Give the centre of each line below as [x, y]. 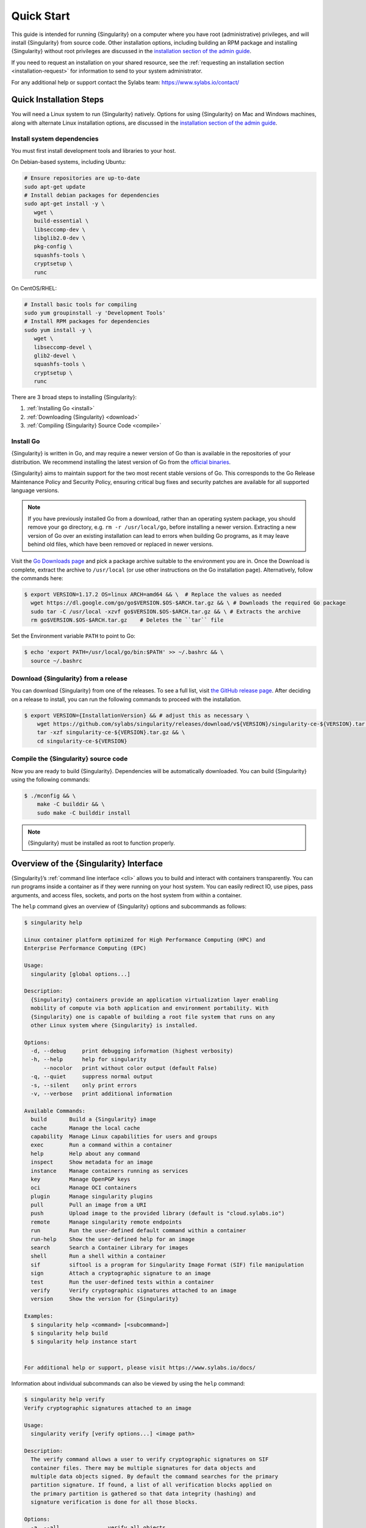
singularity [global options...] [81, 974]
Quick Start [41, 16]
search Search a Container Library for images [109, 1248]
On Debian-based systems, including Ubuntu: [69, 162]
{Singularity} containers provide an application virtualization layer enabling [155, 1000]
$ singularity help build [69, 1333]
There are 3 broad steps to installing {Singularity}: [74, 397]
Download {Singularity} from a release [70, 678]
